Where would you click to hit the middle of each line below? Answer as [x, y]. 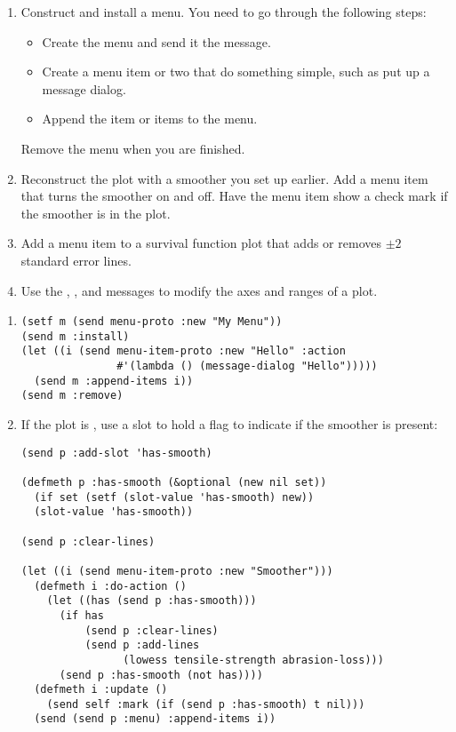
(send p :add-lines [142, 645]
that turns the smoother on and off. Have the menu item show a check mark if [234, 196]
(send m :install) [75, 336]
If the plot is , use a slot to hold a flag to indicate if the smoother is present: [229, 424]
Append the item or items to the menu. [150, 119]
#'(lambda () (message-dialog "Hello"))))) [247, 366]
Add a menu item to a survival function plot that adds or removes [201, 243]
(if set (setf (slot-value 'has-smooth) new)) [174, 497]
